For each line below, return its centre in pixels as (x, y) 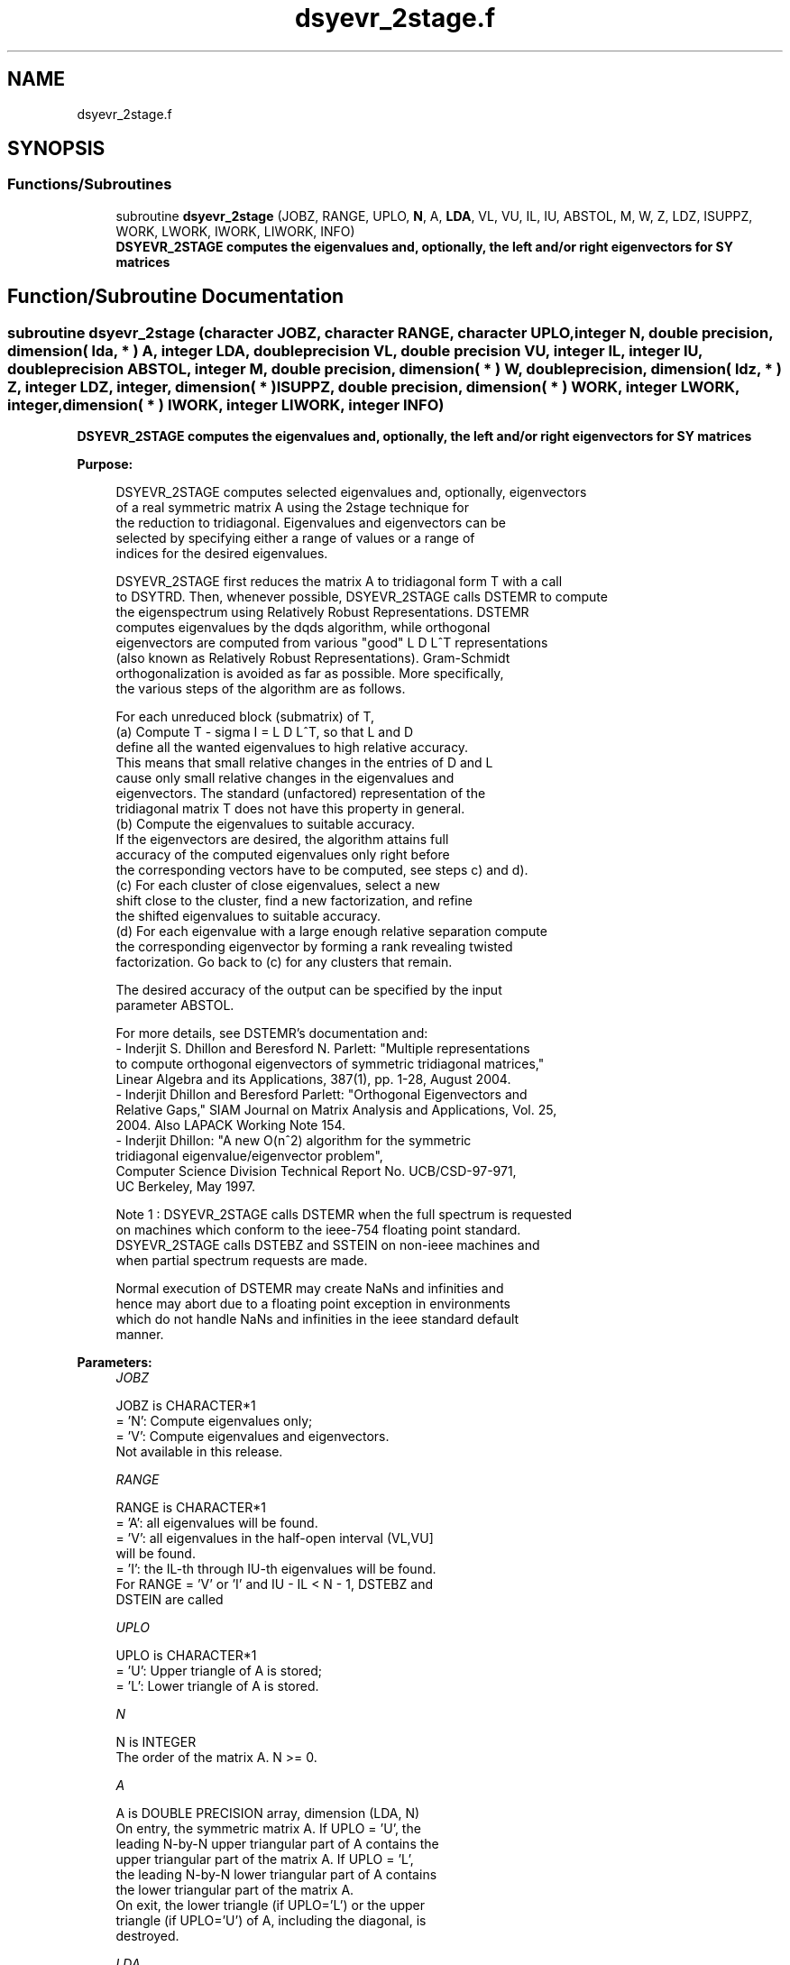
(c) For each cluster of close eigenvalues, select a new (278, 886)
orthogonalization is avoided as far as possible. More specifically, (310, 674)
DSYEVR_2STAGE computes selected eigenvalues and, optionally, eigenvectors (351, 492)
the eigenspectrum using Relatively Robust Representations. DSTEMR (322, 612)
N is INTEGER (156, 1742)
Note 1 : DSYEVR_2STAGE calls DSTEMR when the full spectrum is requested (344, 1215)
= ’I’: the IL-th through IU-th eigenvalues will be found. (276, 1569)
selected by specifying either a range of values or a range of (295, 538)
